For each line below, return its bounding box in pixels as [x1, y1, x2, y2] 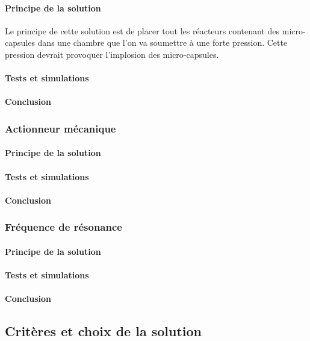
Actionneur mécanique [5, 120, 116, 136]
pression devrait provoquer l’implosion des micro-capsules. [5, 48, 219, 60]
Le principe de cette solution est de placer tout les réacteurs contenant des [5, 24, 280, 37]
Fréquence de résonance [5, 219, 122, 234]
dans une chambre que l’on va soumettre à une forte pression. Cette [37, 36, 288, 49]
